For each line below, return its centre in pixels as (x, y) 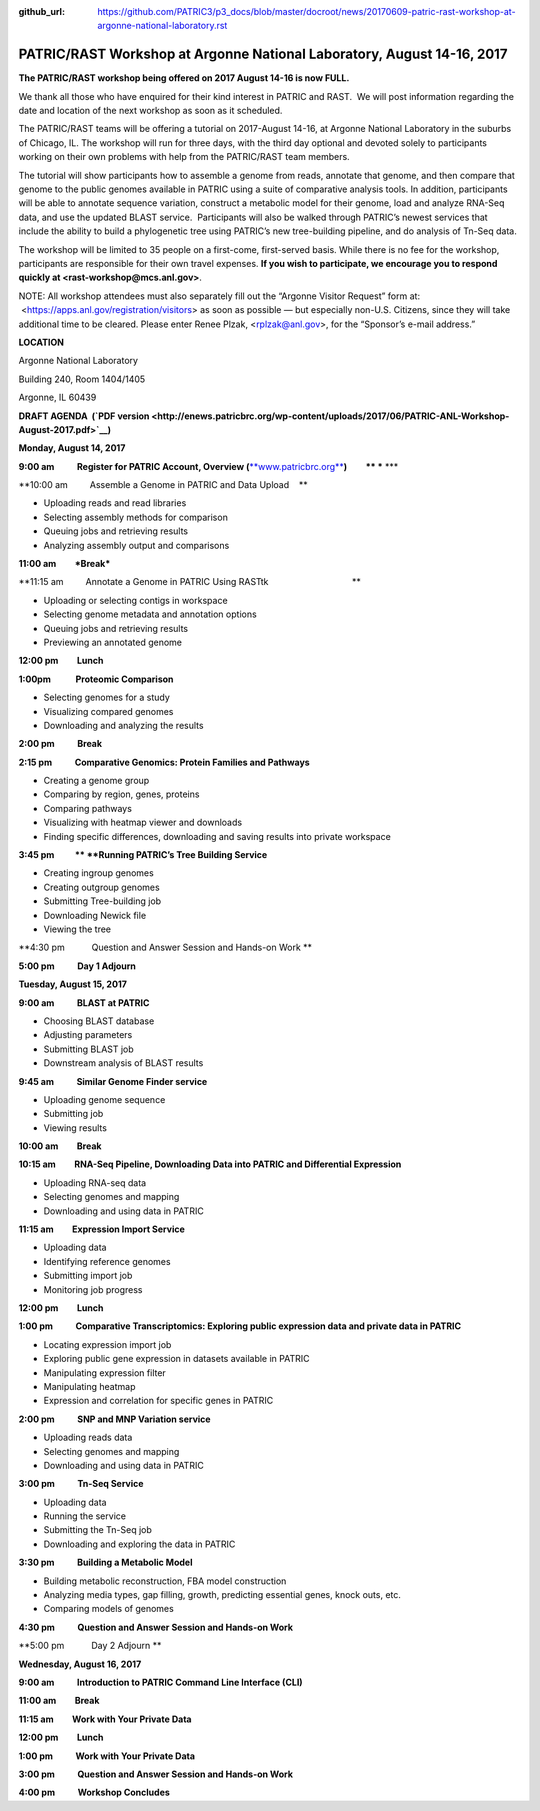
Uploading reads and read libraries (115, 503)
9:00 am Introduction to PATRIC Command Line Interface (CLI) (161, 1682)
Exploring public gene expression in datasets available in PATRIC (176, 1359)
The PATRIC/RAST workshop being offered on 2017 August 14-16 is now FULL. (184, 78)
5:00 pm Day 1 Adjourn (77, 966)
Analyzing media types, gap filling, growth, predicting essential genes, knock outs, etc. (222, 1595)
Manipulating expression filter (105, 1372)
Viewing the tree (77, 929)
